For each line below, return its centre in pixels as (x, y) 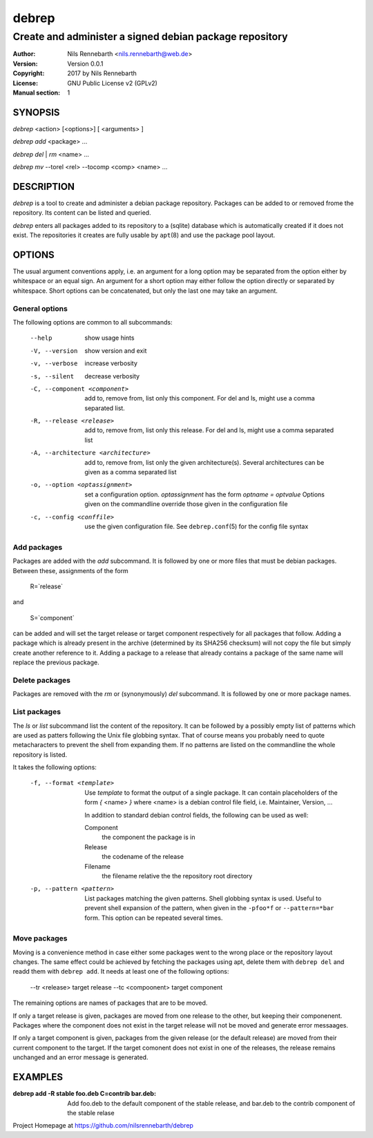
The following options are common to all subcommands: (93, 322)
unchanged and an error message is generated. (80, 1057)
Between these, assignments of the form (71, 570)
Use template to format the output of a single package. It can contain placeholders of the (211, 792)
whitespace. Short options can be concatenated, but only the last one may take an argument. (145, 291)
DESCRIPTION (44, 186)
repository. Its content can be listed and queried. (82, 213)
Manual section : (37, 93)
